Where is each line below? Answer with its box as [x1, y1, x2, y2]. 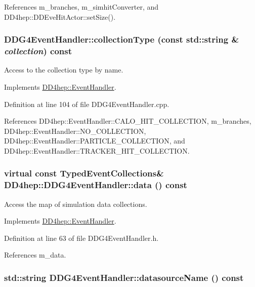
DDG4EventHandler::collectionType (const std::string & [4, 33, 239, 46]
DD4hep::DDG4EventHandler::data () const [4, 178, 187, 191]
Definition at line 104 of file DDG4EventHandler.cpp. [4, 98, 169, 109]
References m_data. [4, 249, 66, 260]
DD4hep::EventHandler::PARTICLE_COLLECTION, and [4, 135, 185, 146]
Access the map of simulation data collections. [4, 198, 147, 209]
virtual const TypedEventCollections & [4, 167, 164, 180]
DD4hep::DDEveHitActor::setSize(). [4, 11, 116, 22]
